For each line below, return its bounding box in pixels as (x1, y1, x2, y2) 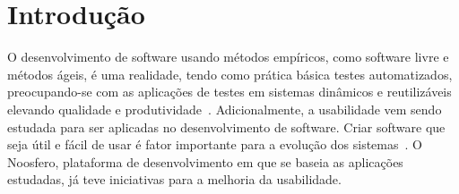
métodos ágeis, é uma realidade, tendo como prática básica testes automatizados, (7, 64, 453, 83)
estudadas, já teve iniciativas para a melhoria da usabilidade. (7, 170, 342, 189)
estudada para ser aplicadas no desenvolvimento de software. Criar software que (7, 117, 446, 136)
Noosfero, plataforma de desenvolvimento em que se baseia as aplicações (7, 152, 403, 171)
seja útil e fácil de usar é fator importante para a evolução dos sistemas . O (7, 135, 422, 154)
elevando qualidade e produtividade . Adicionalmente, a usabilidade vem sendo (7, 99, 442, 118)
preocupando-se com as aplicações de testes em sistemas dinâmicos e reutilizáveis (7, 82, 452, 101)
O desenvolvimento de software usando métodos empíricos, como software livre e (7, 47, 449, 66)
